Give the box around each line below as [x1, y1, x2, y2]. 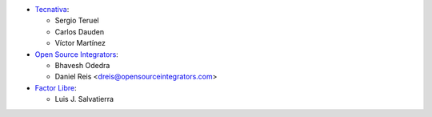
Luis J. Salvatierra [54, 95, 114, 104]
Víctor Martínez [54, 38, 106, 48]
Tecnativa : [34, 5, 70, 14]
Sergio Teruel [54, 16, 99, 26]
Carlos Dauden [54, 26, 104, 36]
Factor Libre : [34, 83, 77, 92]
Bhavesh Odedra [54, 60, 110, 70]
